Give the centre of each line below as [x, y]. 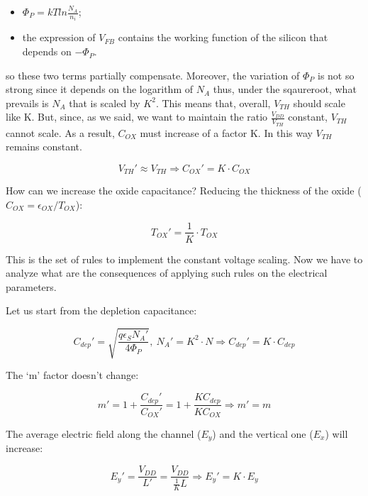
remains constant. [44, 147]
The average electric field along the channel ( [104, 434]
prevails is [27, 103]
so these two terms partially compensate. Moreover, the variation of [153, 75]
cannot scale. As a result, [60, 132]
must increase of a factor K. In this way [226, 132]
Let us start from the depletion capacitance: [101, 310]
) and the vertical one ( [263, 434]
